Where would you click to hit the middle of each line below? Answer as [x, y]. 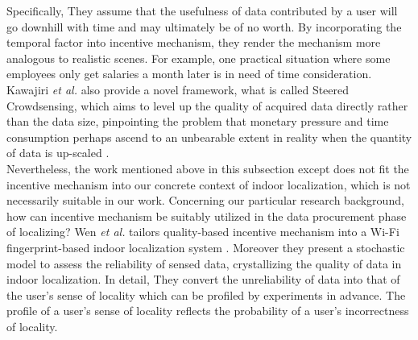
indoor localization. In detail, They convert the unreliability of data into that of [203, 279]
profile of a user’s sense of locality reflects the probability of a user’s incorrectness [208, 311]
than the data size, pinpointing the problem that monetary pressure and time [198, 121]
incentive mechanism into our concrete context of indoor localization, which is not [209, 184]
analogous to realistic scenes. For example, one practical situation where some [199, 58]
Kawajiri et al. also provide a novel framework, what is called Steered [178, 89]
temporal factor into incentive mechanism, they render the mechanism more [194, 42]
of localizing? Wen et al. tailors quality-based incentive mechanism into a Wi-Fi [203, 232]
